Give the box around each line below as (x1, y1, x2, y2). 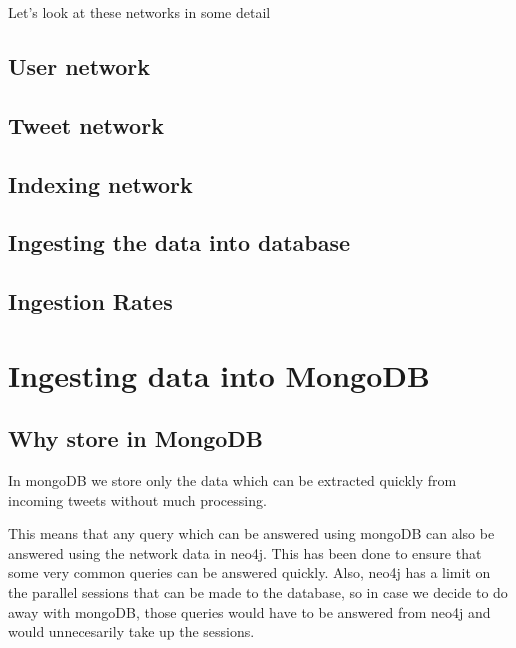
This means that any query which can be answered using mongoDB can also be (8, 523, 495, 544)
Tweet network (8, 109, 164, 140)
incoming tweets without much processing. (8, 489, 267, 510)
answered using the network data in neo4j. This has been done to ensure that (8, 542, 482, 563)
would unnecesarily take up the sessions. (8, 621, 255, 642)
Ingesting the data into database (8, 227, 351, 258)
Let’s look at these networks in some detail (8, 2, 271, 22)
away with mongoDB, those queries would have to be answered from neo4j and (8, 601, 491, 622)
